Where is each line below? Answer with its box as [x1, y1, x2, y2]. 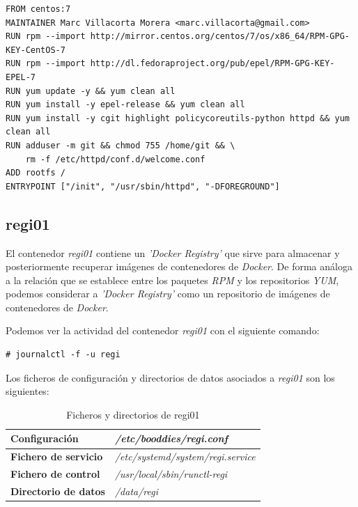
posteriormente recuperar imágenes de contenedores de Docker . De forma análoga [6, 259, 352, 274]
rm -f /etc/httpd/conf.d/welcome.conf [25, 154, 205, 164]
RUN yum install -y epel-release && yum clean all [6, 100, 245, 110]
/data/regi [114, 483, 159, 498]
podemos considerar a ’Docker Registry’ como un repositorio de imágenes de [6, 286, 330, 301]
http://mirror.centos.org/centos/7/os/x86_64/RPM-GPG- [90, 31, 350, 42]
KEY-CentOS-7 [6, 45, 65, 55]
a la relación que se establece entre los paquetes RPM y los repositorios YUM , [6, 272, 339, 287]
